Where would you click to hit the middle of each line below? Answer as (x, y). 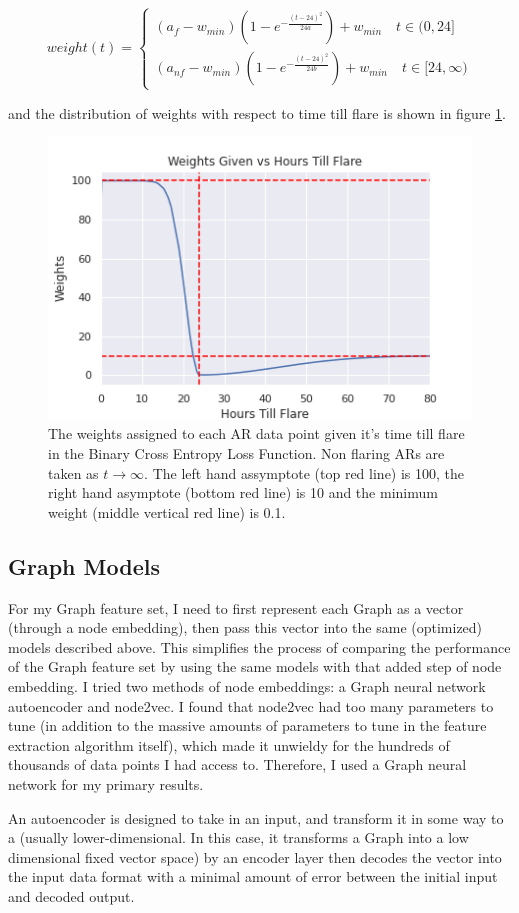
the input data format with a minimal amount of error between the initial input (253, 876)
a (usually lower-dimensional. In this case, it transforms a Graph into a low (238, 837)
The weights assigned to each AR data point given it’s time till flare (256, 433)
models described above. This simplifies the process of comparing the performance (259, 646)
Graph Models (84, 565)
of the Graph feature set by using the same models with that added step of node (255, 666)
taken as (73, 472)
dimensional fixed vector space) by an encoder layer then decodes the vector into (255, 856)
